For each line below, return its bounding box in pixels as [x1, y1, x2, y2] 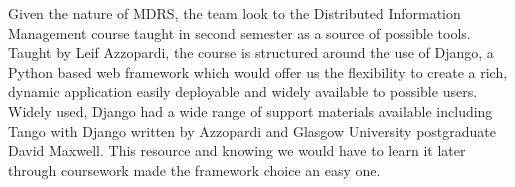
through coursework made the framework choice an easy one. [8, 159, 381, 180]
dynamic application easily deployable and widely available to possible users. [8, 81, 478, 102]
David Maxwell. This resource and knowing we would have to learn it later [8, 140, 466, 161]
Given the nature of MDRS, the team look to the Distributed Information [8, 3, 461, 23]
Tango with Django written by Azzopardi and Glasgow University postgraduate [8, 120, 496, 141]
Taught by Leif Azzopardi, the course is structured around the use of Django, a [8, 42, 494, 63]
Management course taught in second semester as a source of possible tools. [8, 22, 471, 43]
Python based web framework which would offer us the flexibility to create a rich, [8, 61, 508, 82]
